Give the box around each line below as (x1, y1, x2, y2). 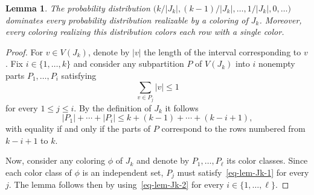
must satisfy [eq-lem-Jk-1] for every (177, 166, 309, 178)
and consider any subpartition (73, 57, 184, 70)
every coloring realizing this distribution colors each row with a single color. (5, 25, 284, 38)
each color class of (5, 166, 72, 178)
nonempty (258, 57, 295, 70)
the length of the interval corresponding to (144, 45, 301, 58)
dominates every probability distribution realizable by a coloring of (5, 13, 248, 26)
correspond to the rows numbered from (161, 122, 306, 135)
